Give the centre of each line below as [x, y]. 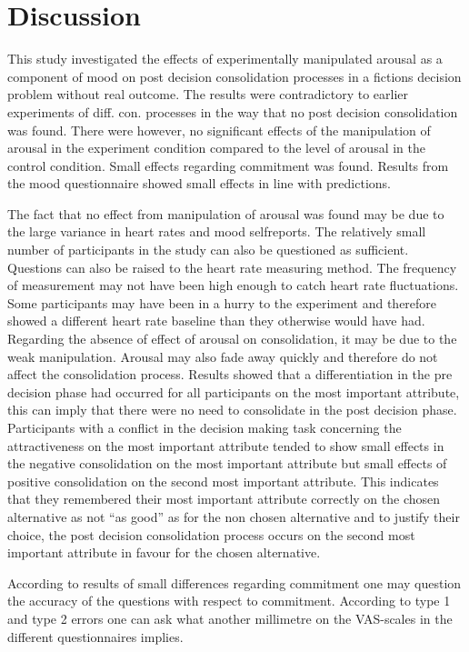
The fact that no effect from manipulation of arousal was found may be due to [226, 213]
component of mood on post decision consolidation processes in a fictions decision [234, 76]
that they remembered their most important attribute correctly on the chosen [224, 499]
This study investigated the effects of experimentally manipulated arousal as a [225, 59]
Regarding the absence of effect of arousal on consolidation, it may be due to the [232, 339]
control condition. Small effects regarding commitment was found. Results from [228, 165]
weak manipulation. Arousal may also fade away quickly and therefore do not [223, 356]
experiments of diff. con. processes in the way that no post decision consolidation [233, 111]
